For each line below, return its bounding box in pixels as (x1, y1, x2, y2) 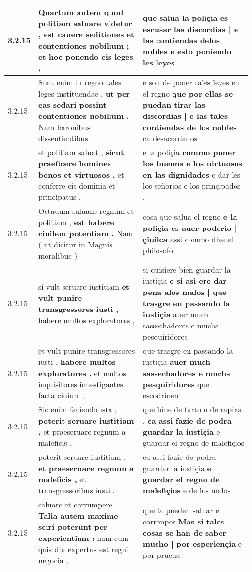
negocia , (38, 555, 68, 566)
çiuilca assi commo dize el (142, 233, 233, 245)
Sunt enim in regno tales (38, 77, 122, 88)
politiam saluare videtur (38, 17, 132, 29)
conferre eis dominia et (38, 180, 115, 191)
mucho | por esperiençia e (142, 538, 242, 549)
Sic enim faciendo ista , (38, 404, 117, 415)
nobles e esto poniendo (142, 45, 232, 57)
